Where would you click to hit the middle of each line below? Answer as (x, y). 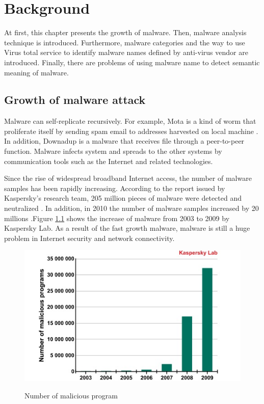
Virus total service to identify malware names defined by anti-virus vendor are (126, 52)
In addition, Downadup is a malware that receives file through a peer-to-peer (124, 141)
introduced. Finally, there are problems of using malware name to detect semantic (132, 62)
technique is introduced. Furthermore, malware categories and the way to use (125, 42)
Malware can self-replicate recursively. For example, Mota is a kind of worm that (130, 121)
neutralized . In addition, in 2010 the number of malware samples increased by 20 (131, 208)
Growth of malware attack (75, 100)
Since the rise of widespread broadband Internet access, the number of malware (128, 178)
